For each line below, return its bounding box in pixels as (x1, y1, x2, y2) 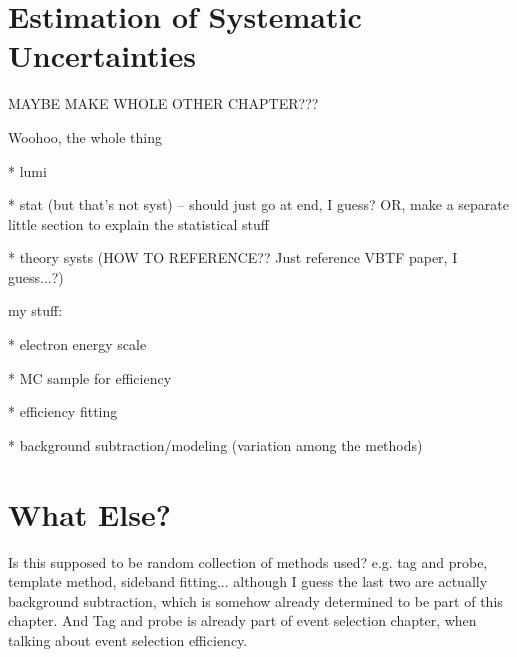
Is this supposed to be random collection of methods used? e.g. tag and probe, (8, 551, 488, 572)
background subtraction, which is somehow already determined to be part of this (8, 590, 503, 611)
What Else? (8, 493, 171, 534)
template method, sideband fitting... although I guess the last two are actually (8, 571, 488, 592)
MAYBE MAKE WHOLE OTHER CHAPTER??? (8, 93, 319, 114)
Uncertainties (8, 35, 197, 76)
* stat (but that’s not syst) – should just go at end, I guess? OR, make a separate (8, 194, 509, 215)
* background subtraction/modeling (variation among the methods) (8, 434, 423, 455)
